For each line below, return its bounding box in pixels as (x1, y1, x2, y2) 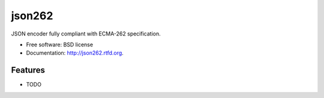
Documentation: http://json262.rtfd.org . (26, 49, 124, 57)
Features (11, 65, 45, 75)
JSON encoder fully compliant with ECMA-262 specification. (11, 30, 161, 37)
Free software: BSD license (26, 41, 93, 48)
